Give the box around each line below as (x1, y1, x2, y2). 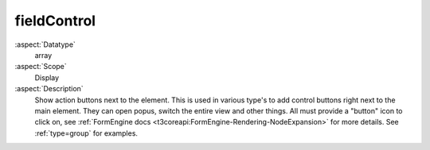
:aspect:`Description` (14, 84, 84, 94)
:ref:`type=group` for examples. (34, 128, 139, 138)
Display (34, 72, 60, 83)
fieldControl (14, 12, 96, 29)
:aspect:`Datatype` (14, 40, 76, 49)
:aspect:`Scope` (14, 62, 67, 71)
